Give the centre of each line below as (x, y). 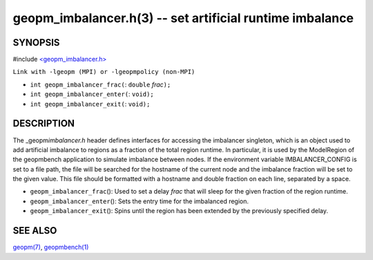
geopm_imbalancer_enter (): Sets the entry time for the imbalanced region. (139, 201)
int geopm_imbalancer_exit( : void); (90, 104)
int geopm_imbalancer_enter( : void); (92, 94)
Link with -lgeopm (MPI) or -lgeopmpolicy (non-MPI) (104, 72)
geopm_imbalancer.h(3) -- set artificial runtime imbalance (183, 18)
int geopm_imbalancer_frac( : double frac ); (101, 84)
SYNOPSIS (36, 43)
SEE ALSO (35, 231)
